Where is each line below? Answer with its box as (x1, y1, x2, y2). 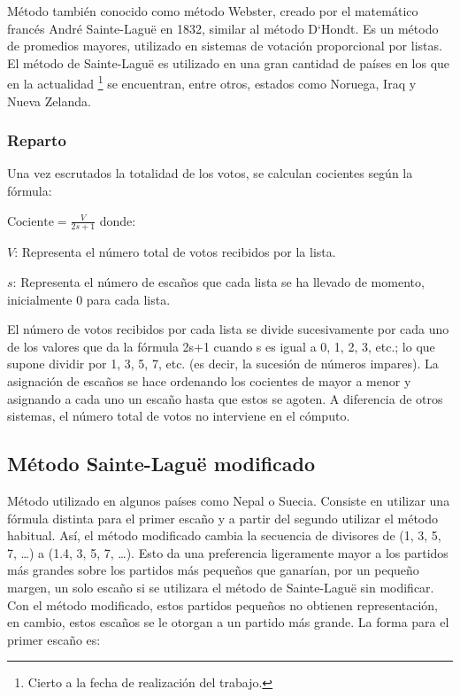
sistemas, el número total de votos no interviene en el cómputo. (7, 407, 350, 425)
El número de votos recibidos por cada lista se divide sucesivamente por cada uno (7, 320, 449, 338)
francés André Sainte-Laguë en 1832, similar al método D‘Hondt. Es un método (7, 19, 439, 37)
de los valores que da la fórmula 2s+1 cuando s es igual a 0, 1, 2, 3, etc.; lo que (7, 337, 435, 355)
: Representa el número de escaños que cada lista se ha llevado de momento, (12, 273, 425, 291)
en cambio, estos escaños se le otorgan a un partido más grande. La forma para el (7, 613, 449, 631)
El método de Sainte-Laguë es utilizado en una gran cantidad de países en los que (7, 53, 450, 72)
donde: (99, 211, 136, 229)
